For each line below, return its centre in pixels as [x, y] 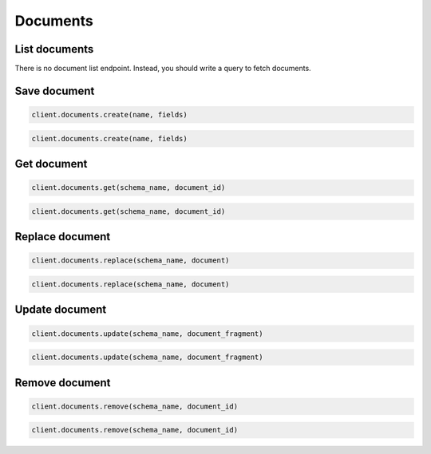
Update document [61, 310]
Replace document [63, 237]
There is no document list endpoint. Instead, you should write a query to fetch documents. [163, 69]
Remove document [63, 383]
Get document [51, 164]
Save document [55, 91]
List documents [54, 49]
